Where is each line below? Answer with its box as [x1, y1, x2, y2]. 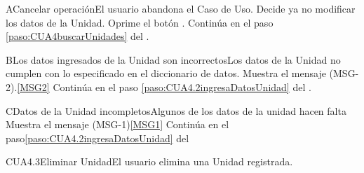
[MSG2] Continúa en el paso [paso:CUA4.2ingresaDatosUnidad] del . [17, 79, 311, 94]
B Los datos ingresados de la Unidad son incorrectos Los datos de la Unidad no [6, 52, 341, 67]
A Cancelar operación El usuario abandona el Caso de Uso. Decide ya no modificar [6, 1, 356, 15]
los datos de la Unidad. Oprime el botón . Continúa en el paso [6, 15, 274, 29]
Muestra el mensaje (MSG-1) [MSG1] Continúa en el [6, 117, 229, 132]
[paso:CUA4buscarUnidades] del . [6, 29, 149, 43]
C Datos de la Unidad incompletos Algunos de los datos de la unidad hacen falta [6, 103, 346, 118]
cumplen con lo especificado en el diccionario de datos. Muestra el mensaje [6, 66, 326, 81]
